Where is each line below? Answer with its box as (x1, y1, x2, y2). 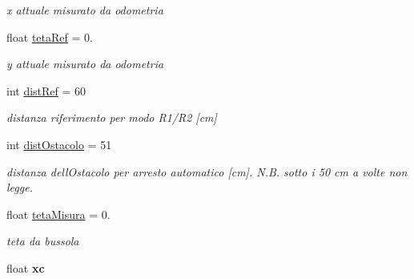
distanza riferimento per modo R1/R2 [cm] (6, 109, 217, 126)
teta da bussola (6, 232, 79, 249)
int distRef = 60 (6, 82, 86, 99)
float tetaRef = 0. (6, 28, 93, 45)
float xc (6, 259, 45, 276)
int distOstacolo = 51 (6, 135, 112, 152)
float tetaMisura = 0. (6, 205, 111, 222)
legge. (6, 179, 33, 196)
